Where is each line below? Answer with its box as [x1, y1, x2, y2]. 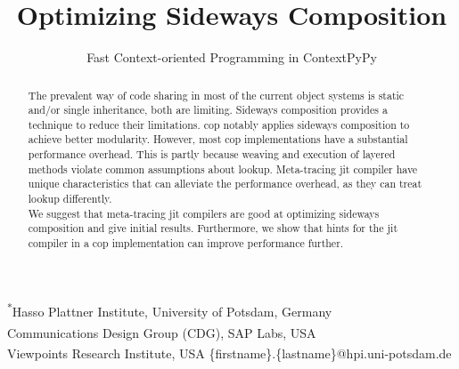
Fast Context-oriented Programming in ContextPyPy [86, 48, 377, 67]
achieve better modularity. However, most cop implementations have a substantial [28, 132, 408, 147]
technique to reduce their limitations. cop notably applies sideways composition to [28, 116, 410, 132]
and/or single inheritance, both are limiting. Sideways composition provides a [28, 102, 388, 117]
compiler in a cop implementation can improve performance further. [28, 236, 344, 251]
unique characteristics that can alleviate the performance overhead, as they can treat [28, 176, 422, 191]
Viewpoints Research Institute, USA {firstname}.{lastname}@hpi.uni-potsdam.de [7, 343, 452, 362]
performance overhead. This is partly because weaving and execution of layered [28, 147, 396, 162]
